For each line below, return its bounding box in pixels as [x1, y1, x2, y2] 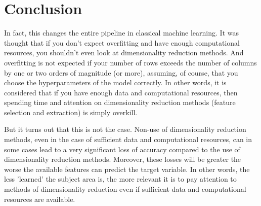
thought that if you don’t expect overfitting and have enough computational [4, 37, 240, 48]
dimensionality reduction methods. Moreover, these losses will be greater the [4, 154, 241, 164]
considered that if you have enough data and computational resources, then [4, 87, 238, 97]
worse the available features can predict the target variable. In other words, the [4, 163, 250, 174]
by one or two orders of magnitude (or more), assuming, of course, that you [4, 67, 238, 78]
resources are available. [4, 193, 75, 204]
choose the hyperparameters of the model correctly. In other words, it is [4, 77, 227, 88]
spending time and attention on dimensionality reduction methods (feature [4, 97, 236, 108]
